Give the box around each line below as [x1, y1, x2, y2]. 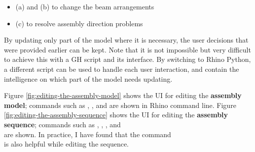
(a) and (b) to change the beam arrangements [15, 1, 154, 11]
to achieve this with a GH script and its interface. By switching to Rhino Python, [4, 54, 251, 64]
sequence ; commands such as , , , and [4, 119, 121, 129]
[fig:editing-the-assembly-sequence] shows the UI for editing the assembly [4, 109, 228, 120]
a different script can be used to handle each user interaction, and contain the [4, 63, 239, 74]
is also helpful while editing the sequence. [4, 139, 129, 149]
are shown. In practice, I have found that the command [4, 129, 171, 139]
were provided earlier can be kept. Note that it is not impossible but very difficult [4, 44, 251, 54]
